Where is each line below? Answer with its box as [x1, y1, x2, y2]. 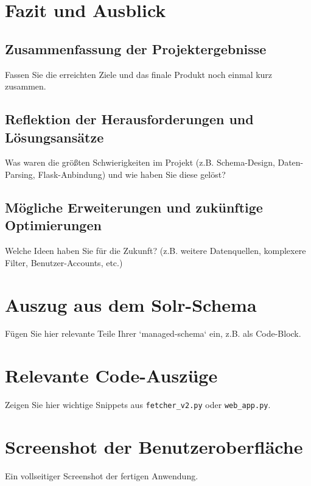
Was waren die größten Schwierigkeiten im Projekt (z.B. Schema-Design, [5, 156, 275, 169]
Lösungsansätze [5, 127, 104, 146]
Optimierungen [5, 216, 102, 234]
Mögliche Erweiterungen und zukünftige [5, 197, 263, 216]
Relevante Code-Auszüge [5, 363, 218, 388]
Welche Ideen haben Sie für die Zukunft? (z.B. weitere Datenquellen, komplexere [5, 244, 306, 257]
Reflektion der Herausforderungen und [5, 110, 254, 129]
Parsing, [5, 167, 35, 180]
